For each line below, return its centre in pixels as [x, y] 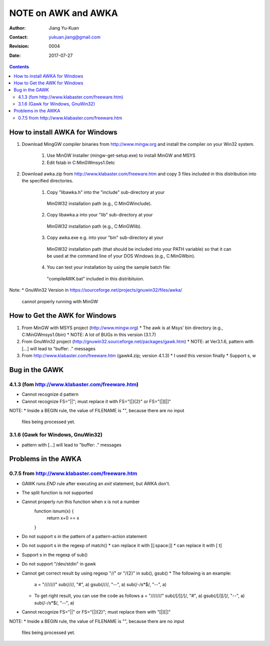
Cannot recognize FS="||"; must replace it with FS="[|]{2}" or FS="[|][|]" [96, 401]
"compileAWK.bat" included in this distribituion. [95, 279]
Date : [15, 55]
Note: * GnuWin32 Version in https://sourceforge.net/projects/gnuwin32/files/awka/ [96, 290]
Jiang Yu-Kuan [64, 28]
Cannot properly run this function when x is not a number [81, 502]
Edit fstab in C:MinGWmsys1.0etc [81, 162]
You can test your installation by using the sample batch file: [109, 267]
